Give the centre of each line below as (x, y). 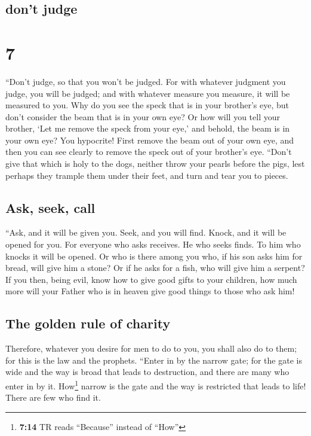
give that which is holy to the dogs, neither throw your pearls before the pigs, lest (155, 164)
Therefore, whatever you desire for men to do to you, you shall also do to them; (151, 348)
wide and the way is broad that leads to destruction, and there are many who (147, 372)
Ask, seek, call (50, 207)
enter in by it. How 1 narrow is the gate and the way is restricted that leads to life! (156, 385)
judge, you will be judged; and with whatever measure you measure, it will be (148, 93)
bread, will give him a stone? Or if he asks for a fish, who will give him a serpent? (155, 268)
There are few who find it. (53, 397)
